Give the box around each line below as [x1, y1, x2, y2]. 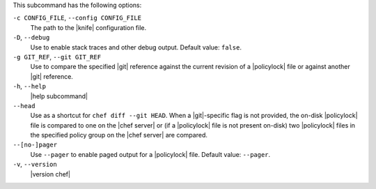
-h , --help [13, 82, 47, 91]
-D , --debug [13, 33, 50, 42]
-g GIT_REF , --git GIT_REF [13, 52, 101, 61]
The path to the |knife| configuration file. [30, 23, 147, 31]
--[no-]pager [13, 141, 58, 149]
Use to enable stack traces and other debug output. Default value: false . [30, 43, 242, 52]
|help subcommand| [30, 91, 88, 100]
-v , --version [13, 160, 57, 169]
